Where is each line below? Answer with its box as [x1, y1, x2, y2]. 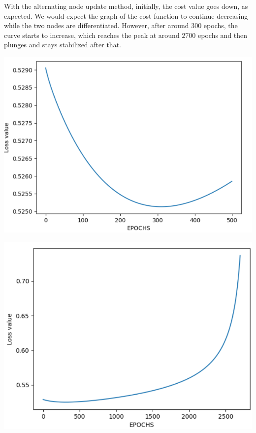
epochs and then [198, 30, 248, 40]
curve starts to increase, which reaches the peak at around [4, 30, 180, 40]
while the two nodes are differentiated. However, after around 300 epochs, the [4, 20, 238, 31]
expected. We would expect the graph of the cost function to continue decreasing [4, 10, 248, 21]
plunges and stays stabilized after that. [4, 39, 121, 50]
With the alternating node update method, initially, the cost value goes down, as [4, 1, 248, 11]
